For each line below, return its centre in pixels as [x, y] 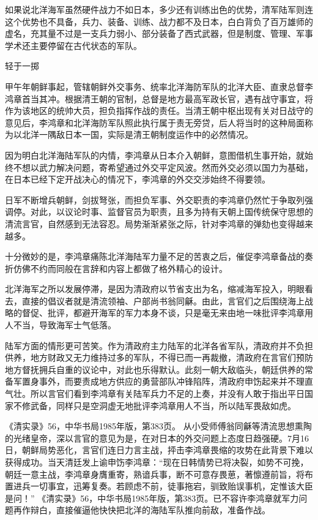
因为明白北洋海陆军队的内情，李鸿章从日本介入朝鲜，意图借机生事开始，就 [155, 155]
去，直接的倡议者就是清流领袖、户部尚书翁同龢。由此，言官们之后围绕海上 [155, 300]
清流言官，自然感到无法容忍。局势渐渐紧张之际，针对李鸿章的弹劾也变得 [150, 223]
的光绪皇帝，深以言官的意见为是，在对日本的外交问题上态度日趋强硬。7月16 [157, 438]
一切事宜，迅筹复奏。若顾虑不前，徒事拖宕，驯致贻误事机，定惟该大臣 [172, 486]
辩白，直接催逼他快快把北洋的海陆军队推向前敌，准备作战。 [150, 510]
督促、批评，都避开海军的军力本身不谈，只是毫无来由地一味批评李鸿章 [163, 313]
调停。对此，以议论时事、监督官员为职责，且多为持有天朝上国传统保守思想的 [159, 212]
